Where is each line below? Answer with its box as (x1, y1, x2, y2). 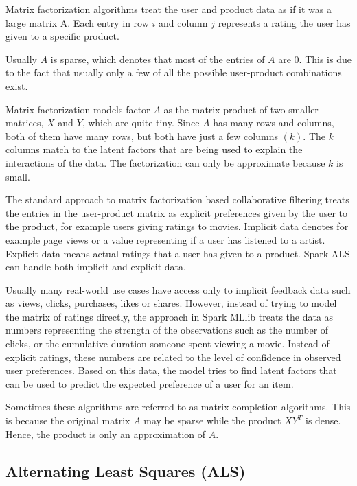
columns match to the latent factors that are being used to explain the (5, 142, 303, 157)
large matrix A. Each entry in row (5, 15, 149, 30)
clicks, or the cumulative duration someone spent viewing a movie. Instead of (5, 336, 330, 351)
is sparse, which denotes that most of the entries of (50, 51, 265, 66)
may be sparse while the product (143, 413, 281, 428)
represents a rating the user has (218, 15, 351, 30)
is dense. (305, 413, 341, 428)
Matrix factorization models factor (5, 102, 150, 116)
